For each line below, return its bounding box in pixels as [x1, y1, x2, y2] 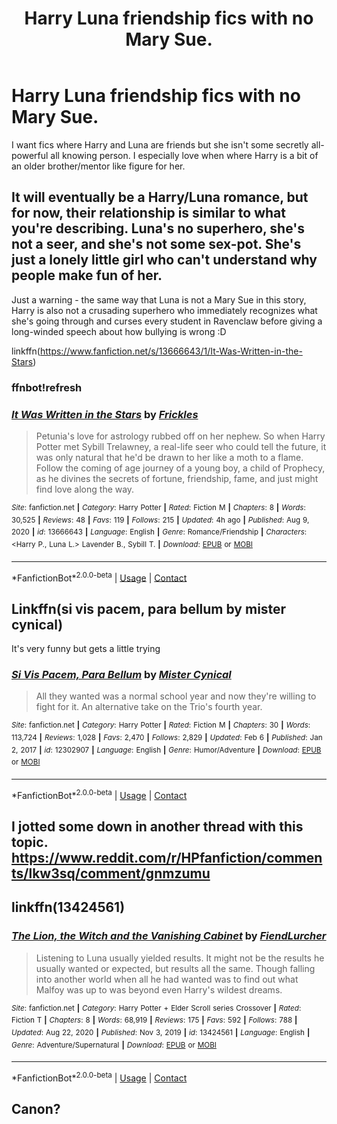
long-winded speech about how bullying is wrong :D [11, 325, 227, 337]
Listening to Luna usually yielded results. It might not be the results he [35, 952, 325, 964]
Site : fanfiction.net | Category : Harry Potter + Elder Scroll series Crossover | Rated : [11, 1003, 302, 1013]
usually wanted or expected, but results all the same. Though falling [35, 962, 316, 974]
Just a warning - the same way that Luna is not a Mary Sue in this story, [11, 293, 307, 306]
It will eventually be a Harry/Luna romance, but [11, 189, 309, 206]
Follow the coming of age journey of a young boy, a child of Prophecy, [35, 462, 326, 474]
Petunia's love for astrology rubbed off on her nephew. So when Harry [35, 430, 326, 442]
